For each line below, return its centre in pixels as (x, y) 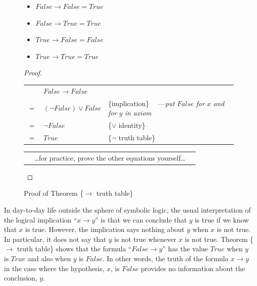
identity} (132, 125)
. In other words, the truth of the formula (165, 258)
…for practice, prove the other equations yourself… (110, 157)
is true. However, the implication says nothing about (105, 229)
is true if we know (222, 219)
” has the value (185, 249)
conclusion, (21, 278)
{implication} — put (141, 103)
